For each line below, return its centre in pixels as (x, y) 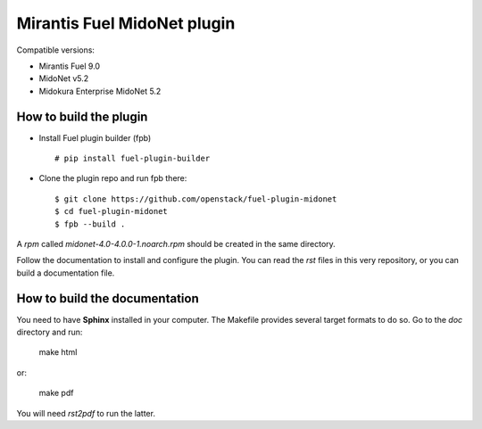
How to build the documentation (108, 298)
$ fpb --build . (90, 224)
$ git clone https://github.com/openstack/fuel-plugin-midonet (196, 199)
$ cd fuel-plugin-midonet (112, 211)
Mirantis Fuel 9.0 (70, 66)
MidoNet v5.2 (64, 78)
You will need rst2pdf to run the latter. (86, 413)
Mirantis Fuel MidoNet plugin (126, 23)
